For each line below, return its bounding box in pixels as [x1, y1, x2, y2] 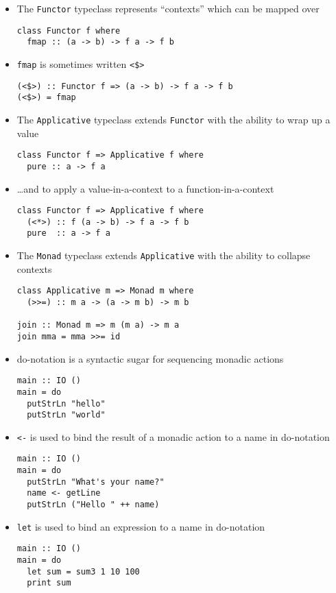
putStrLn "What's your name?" [27, 476, 165, 487]
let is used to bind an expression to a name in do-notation [16, 519, 265, 533]
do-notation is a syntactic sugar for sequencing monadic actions [16, 351, 284, 365]
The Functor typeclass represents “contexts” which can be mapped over [16, 1, 320, 15]
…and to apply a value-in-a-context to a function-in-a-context [16, 181, 274, 195]
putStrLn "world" [27, 410, 106, 420]
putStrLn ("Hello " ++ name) [27, 500, 160, 510]
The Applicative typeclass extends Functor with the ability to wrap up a [16, 112, 331, 126]
